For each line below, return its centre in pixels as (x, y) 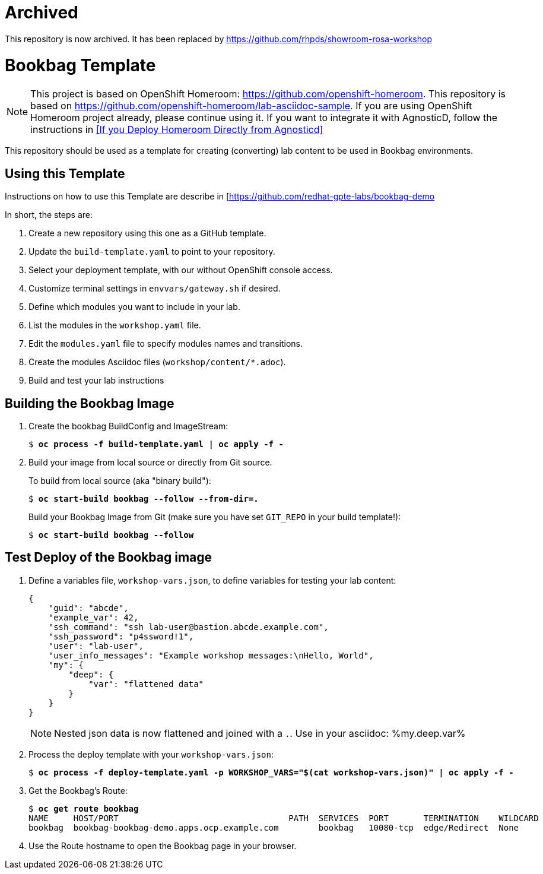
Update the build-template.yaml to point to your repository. (152, 252)
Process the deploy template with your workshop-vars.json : (151, 754)
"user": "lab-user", (96, 646)
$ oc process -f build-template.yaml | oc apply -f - (156, 444)
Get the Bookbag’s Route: (78, 790)
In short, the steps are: (49, 215)
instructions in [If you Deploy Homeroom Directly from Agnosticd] (177, 130)
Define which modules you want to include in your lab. (134, 307)
